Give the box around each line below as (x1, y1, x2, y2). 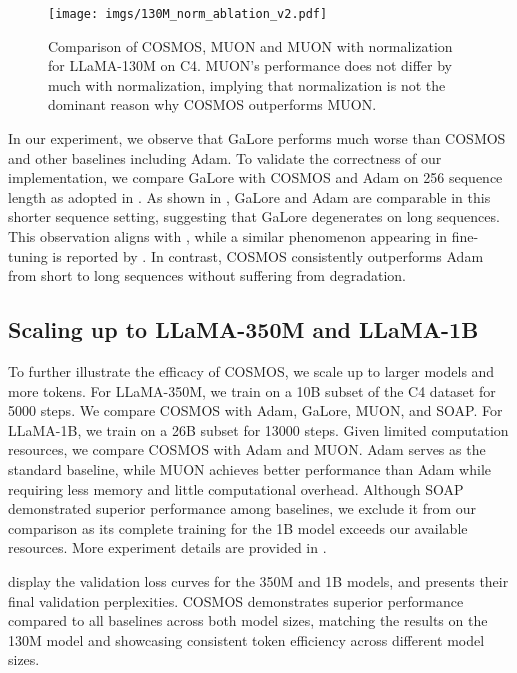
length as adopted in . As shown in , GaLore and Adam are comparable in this (8, 186, 491, 207)
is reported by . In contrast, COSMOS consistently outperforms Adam (52, 245, 484, 266)
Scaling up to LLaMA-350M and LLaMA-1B (8, 314, 479, 345)
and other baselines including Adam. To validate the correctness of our (8, 147, 442, 168)
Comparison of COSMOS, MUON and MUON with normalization (48, 35, 453, 56)
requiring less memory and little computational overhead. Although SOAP (8, 478, 464, 499)
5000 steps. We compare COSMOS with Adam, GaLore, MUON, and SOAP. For (8, 400, 503, 421)
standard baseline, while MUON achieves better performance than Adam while (8, 458, 491, 479)
